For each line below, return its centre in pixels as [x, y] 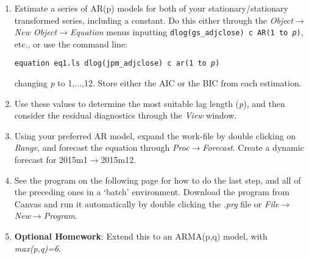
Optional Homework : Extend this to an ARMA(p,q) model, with [141, 236]
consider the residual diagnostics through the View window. [126, 115]
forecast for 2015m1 [51, 160]
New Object [36, 32]
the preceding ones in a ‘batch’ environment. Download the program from [152, 192]
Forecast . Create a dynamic [253, 147]
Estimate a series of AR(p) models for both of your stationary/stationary [151, 8]
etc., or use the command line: [71, 43]
